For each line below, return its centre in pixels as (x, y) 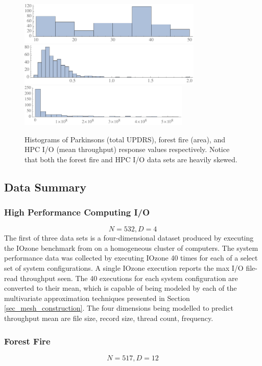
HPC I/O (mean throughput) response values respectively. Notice (127, 149)
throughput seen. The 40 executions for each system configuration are (129, 278)
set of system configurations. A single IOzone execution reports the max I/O (124, 268)
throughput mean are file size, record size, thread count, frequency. (109, 318)
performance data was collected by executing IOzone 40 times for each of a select (131, 258)
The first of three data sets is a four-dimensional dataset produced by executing (129, 238)
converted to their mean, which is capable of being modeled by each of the (121, 288)
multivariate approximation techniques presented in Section (97, 298)
